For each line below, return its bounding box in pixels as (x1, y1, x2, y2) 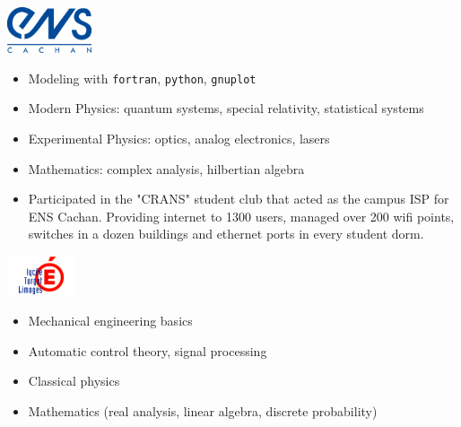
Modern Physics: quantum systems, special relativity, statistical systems (28, 99, 424, 118)
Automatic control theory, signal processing (28, 341, 267, 360)
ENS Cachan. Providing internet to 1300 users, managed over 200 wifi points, (28, 206, 455, 225)
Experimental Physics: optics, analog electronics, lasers (28, 129, 330, 147)
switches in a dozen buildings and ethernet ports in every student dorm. (28, 224, 424, 243)
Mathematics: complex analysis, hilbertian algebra (28, 159, 305, 178)
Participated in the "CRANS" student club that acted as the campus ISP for (28, 189, 449, 208)
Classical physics (28, 371, 120, 390)
